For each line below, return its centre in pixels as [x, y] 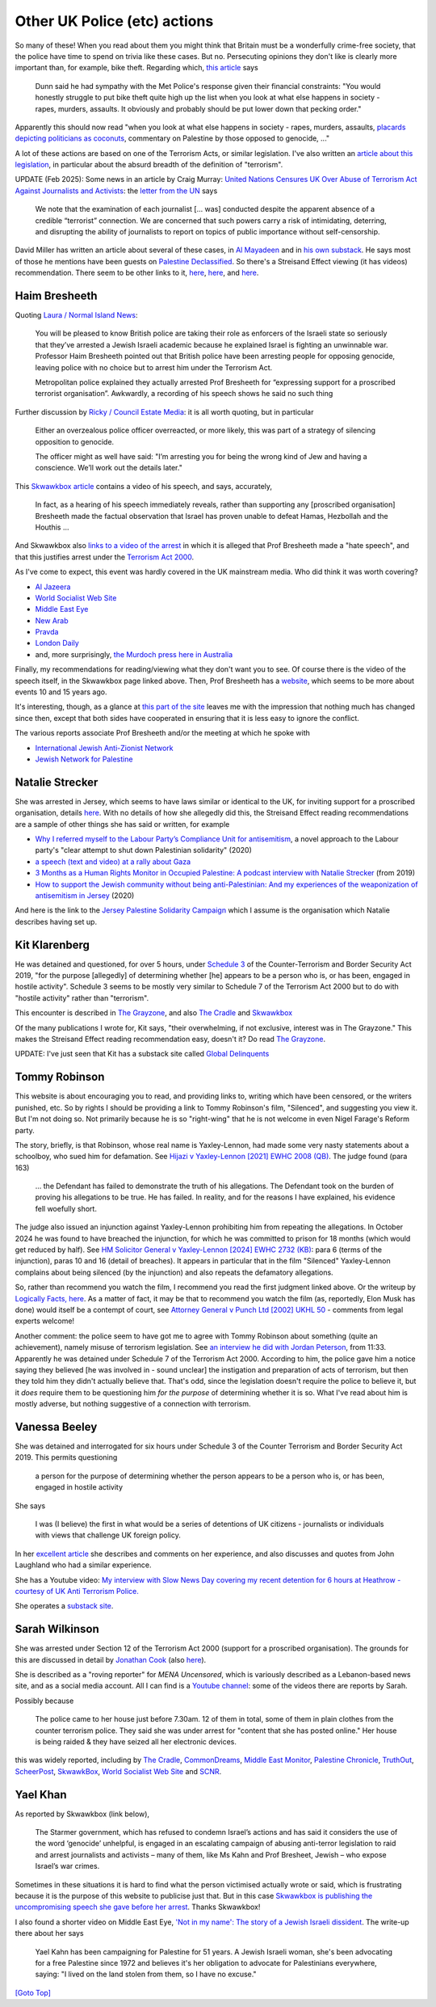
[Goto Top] [33, 1992]
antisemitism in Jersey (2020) [85, 896]
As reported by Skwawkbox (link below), [82, 1814]
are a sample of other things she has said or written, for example [122, 824]
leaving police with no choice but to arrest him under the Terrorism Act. [154, 367]
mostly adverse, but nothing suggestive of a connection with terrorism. [133, 1404]
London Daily [57, 643]
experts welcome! [45, 1321]
